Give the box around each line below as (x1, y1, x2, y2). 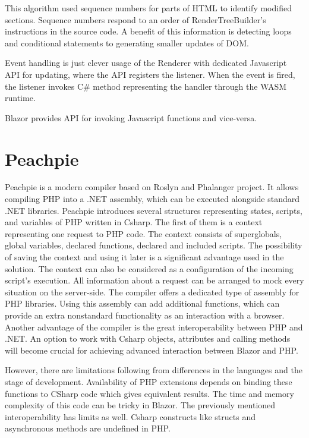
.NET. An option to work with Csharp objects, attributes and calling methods (5, 332, 291, 345)
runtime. (5, 92, 36, 104)
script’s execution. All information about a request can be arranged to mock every (5, 274, 304, 286)
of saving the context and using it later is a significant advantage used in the (5, 251, 284, 263)
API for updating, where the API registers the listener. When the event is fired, (5, 68, 295, 80)
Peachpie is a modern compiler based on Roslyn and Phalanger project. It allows (5, 181, 299, 193)
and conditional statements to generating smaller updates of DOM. (5, 36, 249, 49)
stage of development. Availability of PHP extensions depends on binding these (5, 375, 292, 387)
